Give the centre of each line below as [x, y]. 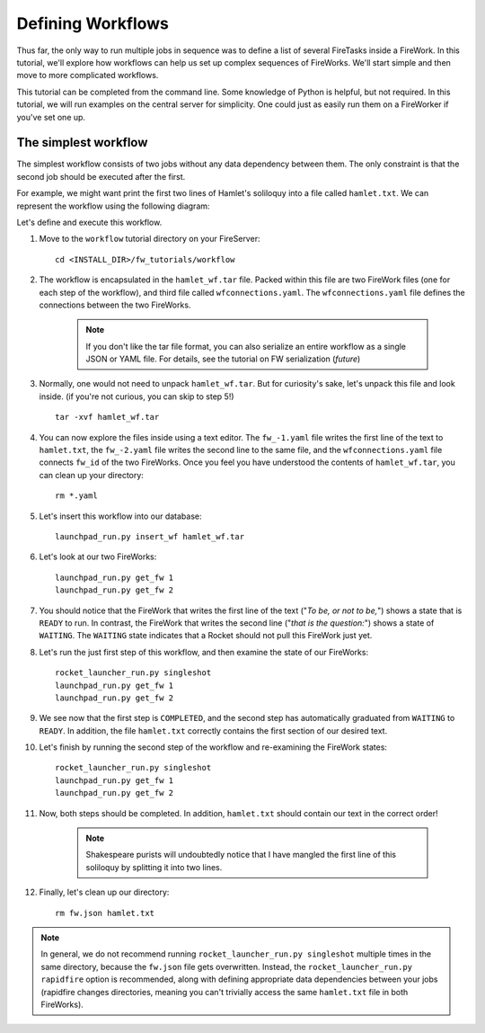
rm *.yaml [76, 496]
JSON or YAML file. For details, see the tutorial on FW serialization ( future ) [223, 359]
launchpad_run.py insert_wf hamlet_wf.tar [150, 536]
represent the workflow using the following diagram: [113, 206]
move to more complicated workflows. [88, 76]
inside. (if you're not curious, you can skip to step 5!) [137, 396]
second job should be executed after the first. [101, 176]
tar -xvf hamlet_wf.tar [107, 417]
